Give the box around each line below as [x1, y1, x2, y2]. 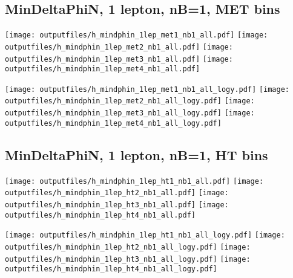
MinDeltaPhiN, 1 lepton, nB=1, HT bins [5, 145, 268, 164]
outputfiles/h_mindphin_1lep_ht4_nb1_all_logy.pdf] [5, 265, 217, 274]
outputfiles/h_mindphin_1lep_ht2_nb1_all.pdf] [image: [5, 189, 229, 198]
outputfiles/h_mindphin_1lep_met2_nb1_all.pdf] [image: [5, 42, 233, 51]
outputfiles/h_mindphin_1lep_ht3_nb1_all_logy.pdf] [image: [5, 254, 251, 263]
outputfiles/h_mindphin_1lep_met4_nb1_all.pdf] [5, 65, 200, 74]
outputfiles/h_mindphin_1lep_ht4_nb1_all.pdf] [5, 210, 196, 219]
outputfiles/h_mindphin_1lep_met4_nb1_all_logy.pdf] [5, 118, 222, 128]
